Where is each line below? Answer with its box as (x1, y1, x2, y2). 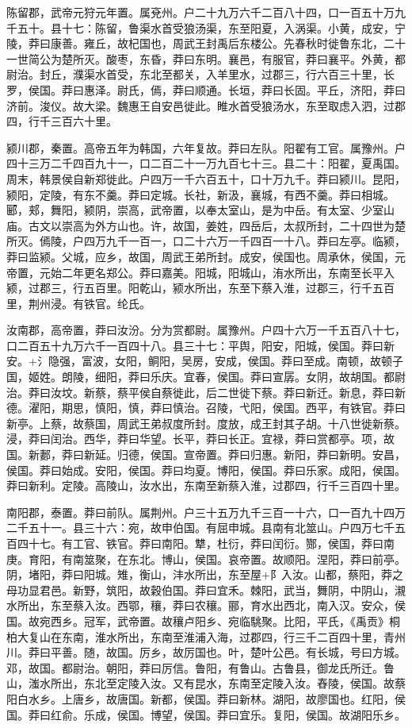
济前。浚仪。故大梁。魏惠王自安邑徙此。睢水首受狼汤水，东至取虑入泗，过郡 (6, 97, 406, 114)
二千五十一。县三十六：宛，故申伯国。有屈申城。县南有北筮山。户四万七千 (6, 519, 395, 536)
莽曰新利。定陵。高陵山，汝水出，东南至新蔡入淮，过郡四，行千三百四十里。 (6, 477, 406, 494)
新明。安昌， (338, 446, 406, 463)
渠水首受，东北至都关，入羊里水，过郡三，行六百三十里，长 (83, 66, 395, 83)
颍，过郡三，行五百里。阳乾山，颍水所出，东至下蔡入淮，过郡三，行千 (6, 279, 372, 296)
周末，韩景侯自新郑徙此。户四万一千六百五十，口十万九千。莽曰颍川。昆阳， (6, 170, 406, 187)
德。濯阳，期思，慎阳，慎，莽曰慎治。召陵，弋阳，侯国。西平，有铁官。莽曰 (6, 399, 406, 416)
